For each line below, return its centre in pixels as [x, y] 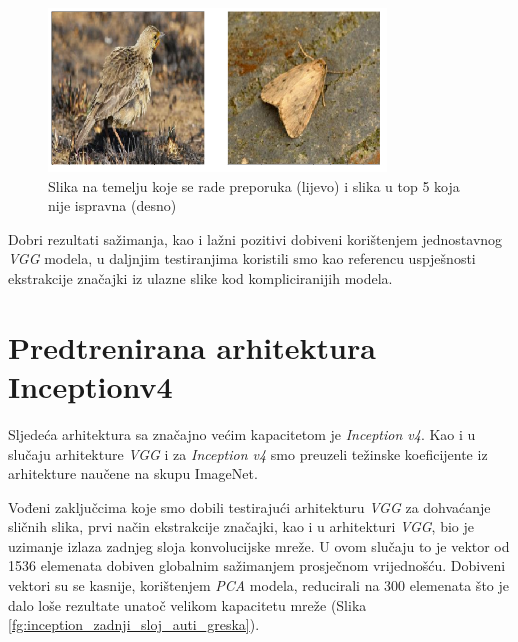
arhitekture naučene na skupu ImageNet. [133, 473]
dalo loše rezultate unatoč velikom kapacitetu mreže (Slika [187, 604]
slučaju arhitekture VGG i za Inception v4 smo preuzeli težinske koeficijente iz [248, 453]
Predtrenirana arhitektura [192, 346]
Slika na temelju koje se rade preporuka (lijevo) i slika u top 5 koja [254, 185]
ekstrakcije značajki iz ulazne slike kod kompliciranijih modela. [200, 278]
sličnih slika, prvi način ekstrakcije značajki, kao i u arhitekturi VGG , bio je [241, 526]
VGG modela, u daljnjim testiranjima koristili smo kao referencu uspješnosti [242, 258]
